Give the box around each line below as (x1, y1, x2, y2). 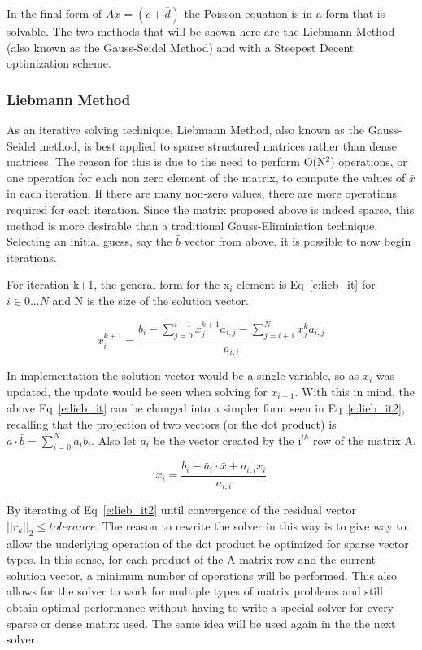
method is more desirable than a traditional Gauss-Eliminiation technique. (7, 216, 378, 233)
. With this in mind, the (294, 382, 415, 399)
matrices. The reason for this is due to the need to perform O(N (7, 153, 326, 170)
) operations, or (330, 153, 407, 170)
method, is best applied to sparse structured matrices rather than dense (39, 137, 397, 154)
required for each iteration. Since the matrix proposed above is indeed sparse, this (7, 200, 415, 217)
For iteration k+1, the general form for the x (7, 276, 230, 293)
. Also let (91, 431, 137, 448)
